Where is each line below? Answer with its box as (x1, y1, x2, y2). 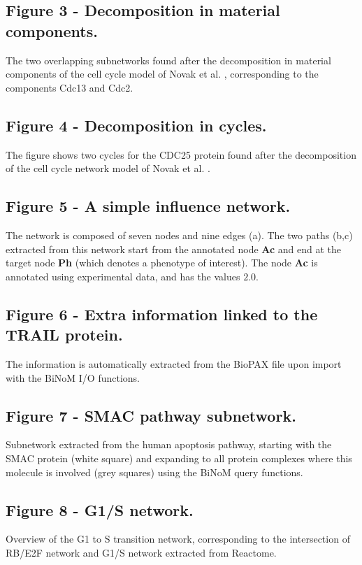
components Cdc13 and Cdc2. (6, 80, 133, 94)
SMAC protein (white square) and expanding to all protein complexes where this (6, 450, 352, 465)
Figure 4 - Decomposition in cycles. (6, 114, 267, 136)
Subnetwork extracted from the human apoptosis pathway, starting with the (6, 437, 332, 452)
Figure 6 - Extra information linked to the (6, 303, 318, 324)
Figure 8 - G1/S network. (6, 499, 194, 520)
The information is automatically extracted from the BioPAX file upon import (6, 356, 342, 371)
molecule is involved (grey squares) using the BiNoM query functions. (6, 464, 303, 479)
